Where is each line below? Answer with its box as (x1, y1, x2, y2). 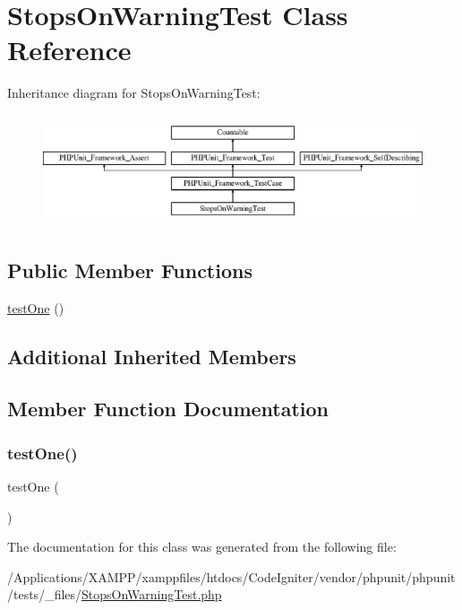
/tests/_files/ (7, 585, 82, 604)
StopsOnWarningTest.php (81, 585, 222, 604)
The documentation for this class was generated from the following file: (7, 537, 397, 556)
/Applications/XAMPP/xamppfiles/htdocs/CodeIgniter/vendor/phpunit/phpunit (7, 567, 456, 586)
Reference (7, 31, 132, 68)
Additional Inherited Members (7, 342, 296, 370)
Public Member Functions (7, 256, 252, 283)
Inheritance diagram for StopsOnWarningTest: (7, 83, 261, 102)
